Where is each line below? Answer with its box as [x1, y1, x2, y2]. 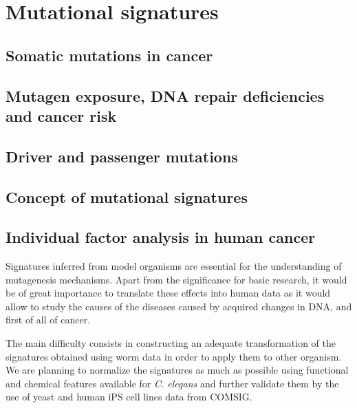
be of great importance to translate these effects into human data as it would [6, 286, 331, 300]
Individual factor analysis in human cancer [6, 226, 316, 248]
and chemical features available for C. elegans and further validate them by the [6, 376, 339, 390]
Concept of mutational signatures [6, 186, 248, 207]
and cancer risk [6, 105, 117, 126]
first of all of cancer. [6, 312, 91, 327]
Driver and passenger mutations [6, 145, 238, 167]
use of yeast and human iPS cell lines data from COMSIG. [6, 389, 252, 404]
